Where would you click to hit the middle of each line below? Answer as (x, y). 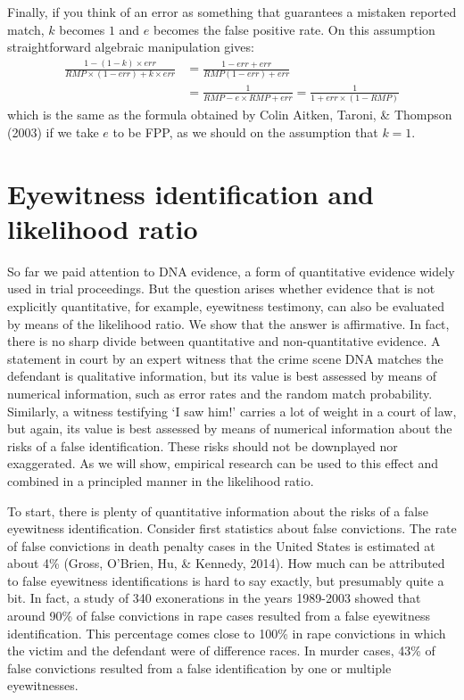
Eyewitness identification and (191, 193)
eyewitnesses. (43, 685)
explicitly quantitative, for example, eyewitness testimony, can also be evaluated (226, 305)
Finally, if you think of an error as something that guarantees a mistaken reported (232, 12)
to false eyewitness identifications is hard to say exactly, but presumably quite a (226, 580)
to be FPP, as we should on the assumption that (245, 132)
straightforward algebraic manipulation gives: (131, 47)
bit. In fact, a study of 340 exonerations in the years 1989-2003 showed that (214, 598)
